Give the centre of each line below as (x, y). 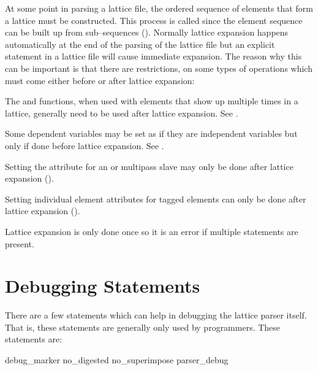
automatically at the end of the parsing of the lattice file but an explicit (140, 44)
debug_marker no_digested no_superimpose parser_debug (117, 360)
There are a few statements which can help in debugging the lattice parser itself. (156, 315)
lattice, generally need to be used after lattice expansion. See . (122, 113)
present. (20, 243)
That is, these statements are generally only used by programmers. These (143, 327)
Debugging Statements (103, 286)
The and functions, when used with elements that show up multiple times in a (152, 101)
